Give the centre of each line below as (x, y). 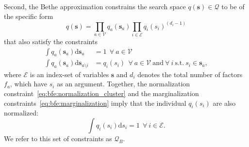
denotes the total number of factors (190, 74)
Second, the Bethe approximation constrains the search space (95, 6)
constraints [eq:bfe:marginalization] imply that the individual (95, 103)
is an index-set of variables (69, 74)
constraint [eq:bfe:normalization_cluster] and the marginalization (101, 93)
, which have (29, 84)
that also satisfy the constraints (51, 41)
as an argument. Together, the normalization (124, 84)
